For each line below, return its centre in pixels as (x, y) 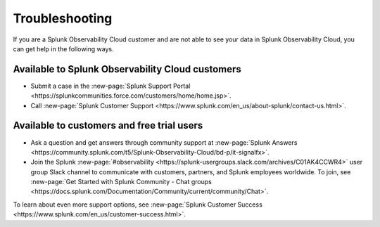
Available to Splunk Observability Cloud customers (127, 69)
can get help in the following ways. (63, 48)
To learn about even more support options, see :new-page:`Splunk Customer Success (138, 205)
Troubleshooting (63, 18)
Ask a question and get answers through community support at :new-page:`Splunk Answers (164, 142)
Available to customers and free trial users (108, 125)
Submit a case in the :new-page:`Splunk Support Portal (110, 86)
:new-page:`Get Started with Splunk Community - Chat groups (121, 182)
